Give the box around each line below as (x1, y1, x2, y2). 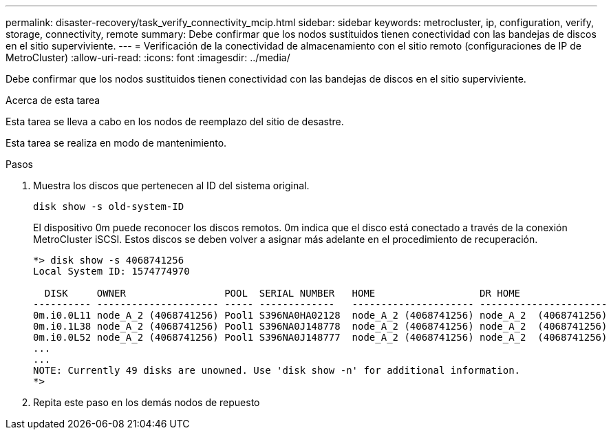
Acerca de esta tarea (6, 94, 100, 106)
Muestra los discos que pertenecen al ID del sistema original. (33, 180, 310, 191)
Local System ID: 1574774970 (33, 266, 190, 277)
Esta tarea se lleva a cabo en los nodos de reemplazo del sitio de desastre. (6, 116, 344, 127)
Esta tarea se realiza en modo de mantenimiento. (6, 137, 227, 149)
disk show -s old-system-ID (33, 201, 184, 212)
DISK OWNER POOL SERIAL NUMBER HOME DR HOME (44, 288, 521, 299)
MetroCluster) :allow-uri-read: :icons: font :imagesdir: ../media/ (6, 52, 290, 63)
